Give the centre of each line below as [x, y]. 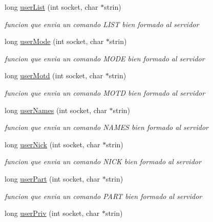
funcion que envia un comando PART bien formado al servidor [103, 196]
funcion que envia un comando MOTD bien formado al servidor [105, 92]
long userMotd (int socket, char [54, 75]
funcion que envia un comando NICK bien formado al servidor [103, 161]
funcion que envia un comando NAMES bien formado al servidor [107, 127]
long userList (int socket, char [51, 7]
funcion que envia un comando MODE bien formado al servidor [105, 58]
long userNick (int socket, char [52, 144]
